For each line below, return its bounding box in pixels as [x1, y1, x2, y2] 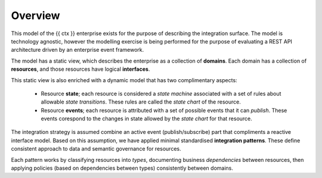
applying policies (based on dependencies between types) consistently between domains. [11, 164, 234, 172]
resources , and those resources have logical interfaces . [11, 65, 150, 73]
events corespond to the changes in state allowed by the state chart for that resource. [41, 115, 253, 122]
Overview [11, 9, 60, 22]
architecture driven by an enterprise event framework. [11, 46, 144, 54]
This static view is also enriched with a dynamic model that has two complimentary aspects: [11, 76, 238, 83]
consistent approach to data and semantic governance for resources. [11, 145, 181, 152]
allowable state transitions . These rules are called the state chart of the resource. [41, 98, 241, 105]
